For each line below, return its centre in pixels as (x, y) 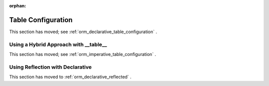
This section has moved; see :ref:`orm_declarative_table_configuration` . (83, 32)
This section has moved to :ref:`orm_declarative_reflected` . (70, 77)
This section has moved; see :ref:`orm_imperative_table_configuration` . (83, 54)
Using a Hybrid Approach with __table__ (58, 44)
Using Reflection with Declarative (51, 67)
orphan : (18, 6)
